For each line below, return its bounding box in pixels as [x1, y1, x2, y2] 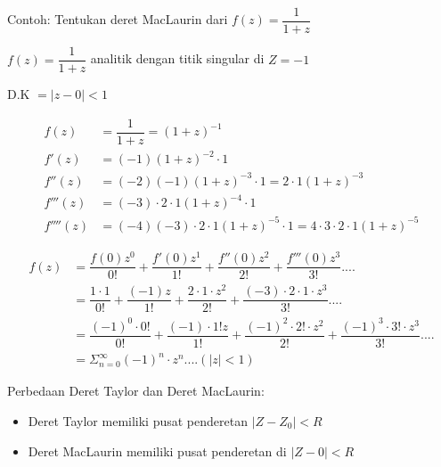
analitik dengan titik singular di [90, 49, 265, 68]
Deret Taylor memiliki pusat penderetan [28, 412, 248, 430]
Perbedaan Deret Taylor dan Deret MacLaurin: [7, 381, 265, 400]
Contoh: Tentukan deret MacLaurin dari [7, 10, 228, 29]
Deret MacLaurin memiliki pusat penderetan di [28, 441, 287, 460]
